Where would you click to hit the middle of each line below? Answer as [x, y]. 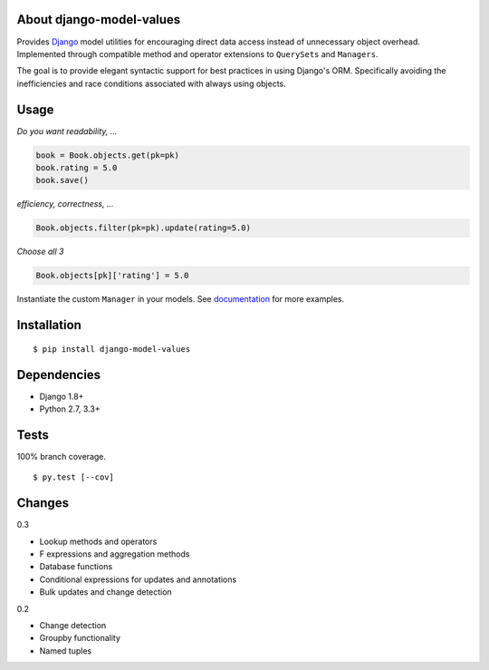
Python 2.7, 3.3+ [70, 409]
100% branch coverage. [62, 456]
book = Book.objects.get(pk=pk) [108, 155]
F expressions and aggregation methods [115, 554]
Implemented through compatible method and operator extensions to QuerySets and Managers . [197, 53]
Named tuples [66, 651]
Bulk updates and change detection [105, 592]
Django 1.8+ [62, 396]
